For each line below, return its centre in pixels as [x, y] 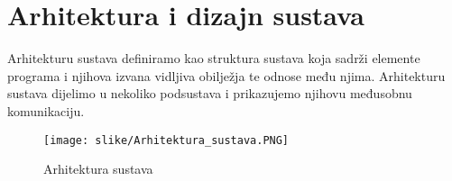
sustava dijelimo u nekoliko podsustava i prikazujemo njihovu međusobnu [210, 93]
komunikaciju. [46, 110]
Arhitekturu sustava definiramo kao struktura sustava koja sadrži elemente [214, 58]
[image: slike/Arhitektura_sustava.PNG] [166, 140]
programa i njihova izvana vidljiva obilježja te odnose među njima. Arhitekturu [226, 75]
